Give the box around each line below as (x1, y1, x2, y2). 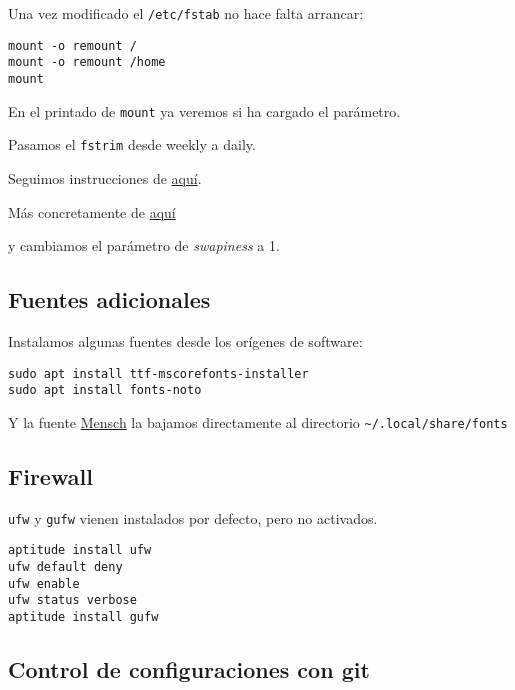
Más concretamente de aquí (8, 201, 176, 222)
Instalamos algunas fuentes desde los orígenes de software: (8, 330, 363, 351)
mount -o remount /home (8, 55, 166, 70)
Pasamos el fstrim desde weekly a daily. (8, 134, 256, 155)
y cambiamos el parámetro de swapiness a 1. (8, 235, 280, 256)
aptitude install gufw (8, 609, 159, 624)
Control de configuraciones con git (8, 654, 370, 685)
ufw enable (8, 576, 80, 591)
